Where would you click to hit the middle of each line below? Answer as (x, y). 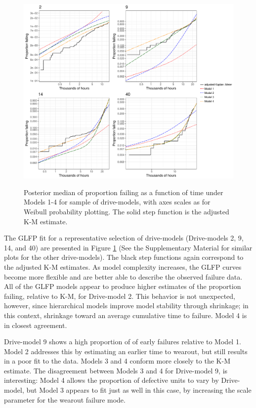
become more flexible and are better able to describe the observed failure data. (123, 276)
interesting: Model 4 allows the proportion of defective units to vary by (111, 380)
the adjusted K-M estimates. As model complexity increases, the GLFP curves (123, 266)
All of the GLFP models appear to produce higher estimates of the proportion (123, 286)
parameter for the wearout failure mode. (65, 399)
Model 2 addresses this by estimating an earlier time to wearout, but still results (126, 351)
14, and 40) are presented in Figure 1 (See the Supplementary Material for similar (128, 247)
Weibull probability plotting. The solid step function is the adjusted (127, 211)
